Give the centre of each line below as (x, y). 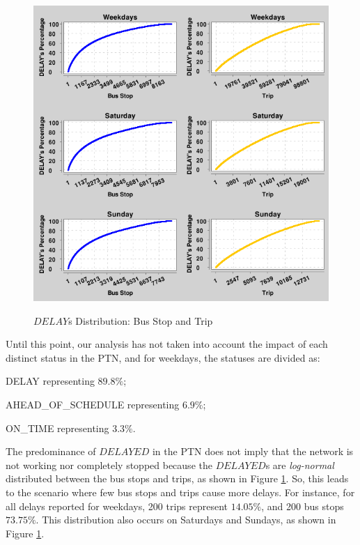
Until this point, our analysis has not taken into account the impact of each (167, 344)
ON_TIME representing (57, 428)
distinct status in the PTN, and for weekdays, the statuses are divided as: (163, 357)
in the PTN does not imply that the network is (253, 451)
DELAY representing (50, 381)
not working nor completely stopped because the (109, 465)
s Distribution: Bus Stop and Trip (141, 320)
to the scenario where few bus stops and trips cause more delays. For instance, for (180, 492)
